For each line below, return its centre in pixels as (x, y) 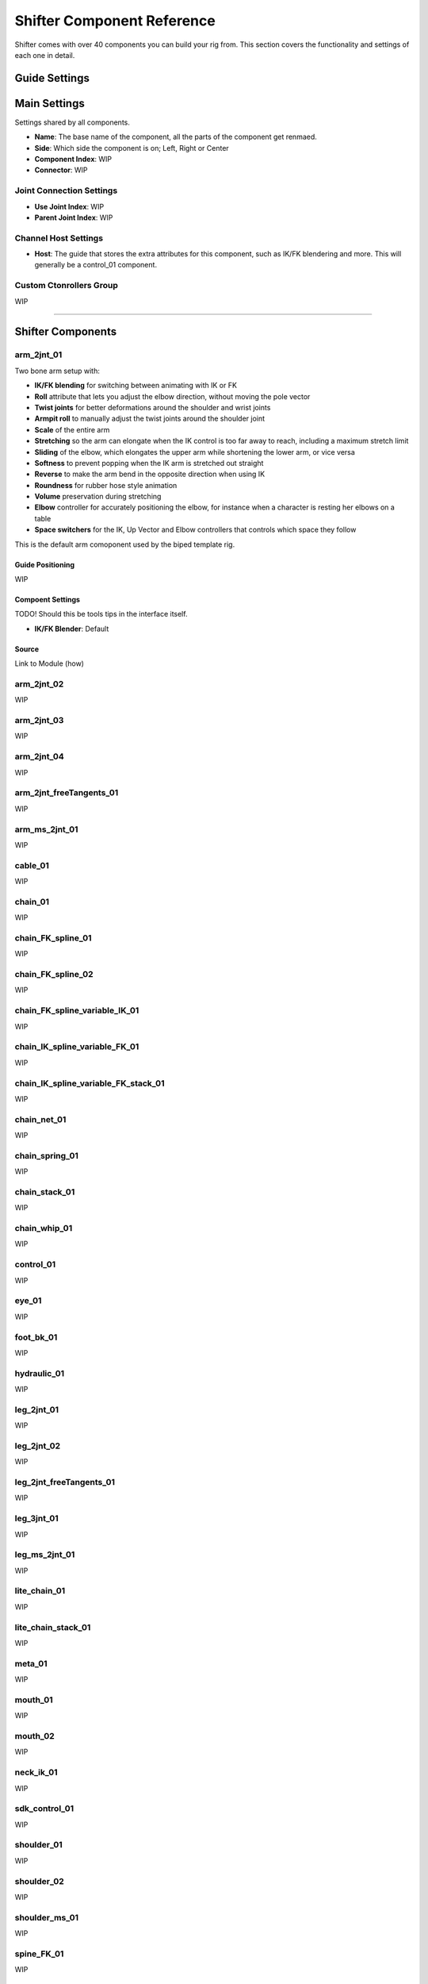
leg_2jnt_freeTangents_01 (65, 1482)
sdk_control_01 (44, 1809)
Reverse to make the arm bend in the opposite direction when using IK (150, 474)
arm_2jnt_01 (38, 355)
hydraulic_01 (40, 1373)
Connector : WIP (61, 170)
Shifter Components (66, 332)
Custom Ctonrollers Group (66, 286)
